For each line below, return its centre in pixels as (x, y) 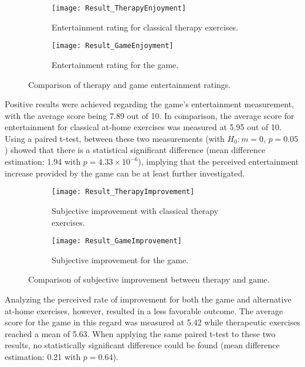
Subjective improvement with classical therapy (135, 210)
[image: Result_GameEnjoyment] (113, 46)
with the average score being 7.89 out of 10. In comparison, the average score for (150, 115)
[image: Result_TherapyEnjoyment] (119, 8)
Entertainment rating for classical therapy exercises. (145, 27)
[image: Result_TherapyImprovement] (123, 192)
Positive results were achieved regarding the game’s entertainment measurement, (150, 104)
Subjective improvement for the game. (120, 259)
